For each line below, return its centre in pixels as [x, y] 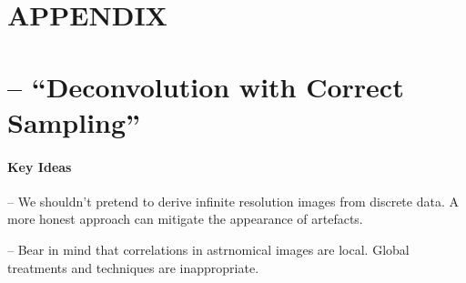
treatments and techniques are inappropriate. [133, 267]
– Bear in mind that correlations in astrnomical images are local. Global [208, 249]
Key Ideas [40, 166]
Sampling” [74, 121]
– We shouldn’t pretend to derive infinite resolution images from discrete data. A [233, 201]
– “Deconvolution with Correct [206, 86]
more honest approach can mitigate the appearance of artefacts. [185, 219]
